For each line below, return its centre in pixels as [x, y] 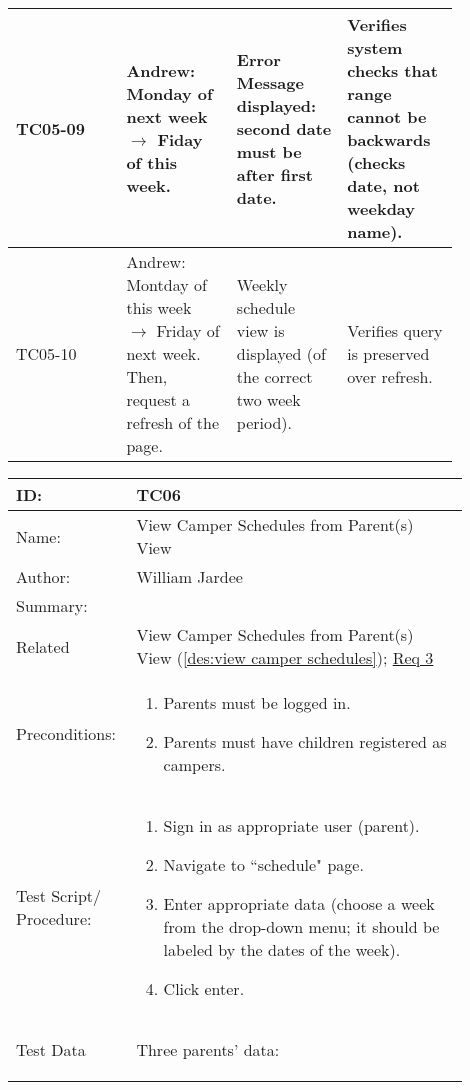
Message [270, 82]
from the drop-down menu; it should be [301, 926]
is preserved [388, 353]
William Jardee [189, 576]
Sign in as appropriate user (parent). [291, 825]
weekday [381, 208]
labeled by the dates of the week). [282, 949]
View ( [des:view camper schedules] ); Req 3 [285, 657]
